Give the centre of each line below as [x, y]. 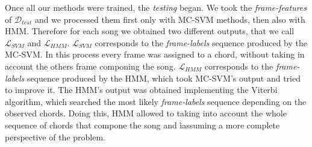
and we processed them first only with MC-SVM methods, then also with [170, 19]
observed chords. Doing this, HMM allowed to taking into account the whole [146, 113]
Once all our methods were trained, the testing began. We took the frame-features [156, 7]
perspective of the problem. [55, 136]
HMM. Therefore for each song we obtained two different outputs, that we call [150, 31]
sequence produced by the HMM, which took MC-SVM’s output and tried [164, 78]
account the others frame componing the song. [90, 66]
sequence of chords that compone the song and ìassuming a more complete [142, 124]
